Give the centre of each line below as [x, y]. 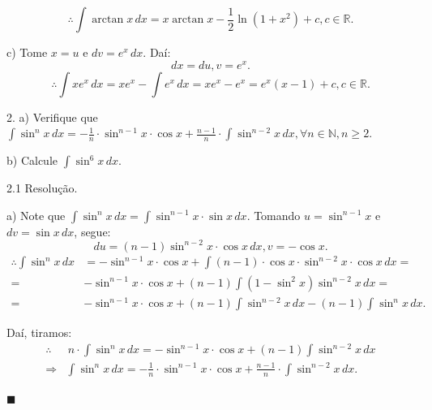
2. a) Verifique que [52, 117]
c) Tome [27, 52]
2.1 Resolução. [42, 188]
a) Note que [36, 215]
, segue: [92, 231]
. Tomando [274, 215]
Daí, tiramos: [39, 332]
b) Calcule [32, 160]
